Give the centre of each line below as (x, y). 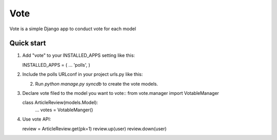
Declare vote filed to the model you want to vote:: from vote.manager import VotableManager (121, 93)
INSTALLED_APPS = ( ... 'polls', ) (56, 65)
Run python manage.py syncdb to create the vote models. (97, 84)
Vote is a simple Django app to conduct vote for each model (73, 29)
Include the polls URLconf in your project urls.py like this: (83, 74)
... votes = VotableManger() (64, 110)
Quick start (28, 43)
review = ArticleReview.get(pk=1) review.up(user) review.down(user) (94, 129)
